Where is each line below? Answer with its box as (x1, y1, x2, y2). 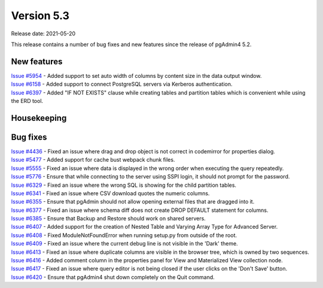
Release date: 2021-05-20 (11, 30, 76, 37)
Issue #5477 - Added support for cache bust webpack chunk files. (11, 156, 175, 163)
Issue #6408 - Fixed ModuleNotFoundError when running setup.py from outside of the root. (11, 231, 237, 239)
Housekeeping (11, 113, 67, 123)
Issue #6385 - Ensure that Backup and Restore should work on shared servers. (11, 215, 206, 222)
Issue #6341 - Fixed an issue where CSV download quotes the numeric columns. (11, 189, 210, 197)
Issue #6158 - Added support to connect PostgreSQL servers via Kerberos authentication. (11, 81, 233, 88)
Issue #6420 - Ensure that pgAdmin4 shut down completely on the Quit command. (11, 273, 215, 281)
